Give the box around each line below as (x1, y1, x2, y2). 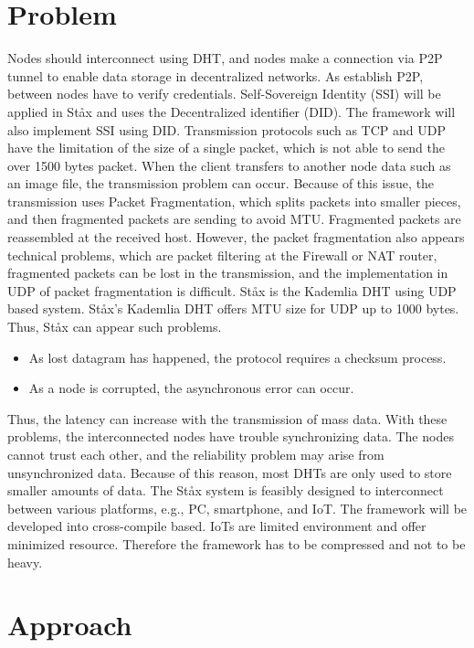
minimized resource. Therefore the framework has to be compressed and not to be (7, 534, 466, 553)
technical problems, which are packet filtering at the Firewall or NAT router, (7, 245, 437, 264)
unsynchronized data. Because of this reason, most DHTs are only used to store (7, 462, 452, 482)
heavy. (7, 552, 43, 571)
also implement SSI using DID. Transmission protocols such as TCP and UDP (7, 120, 446, 139)
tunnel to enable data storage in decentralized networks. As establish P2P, (7, 66, 424, 85)
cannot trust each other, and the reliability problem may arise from (7, 445, 384, 463)
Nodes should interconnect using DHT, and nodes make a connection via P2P (7, 48, 443, 68)
